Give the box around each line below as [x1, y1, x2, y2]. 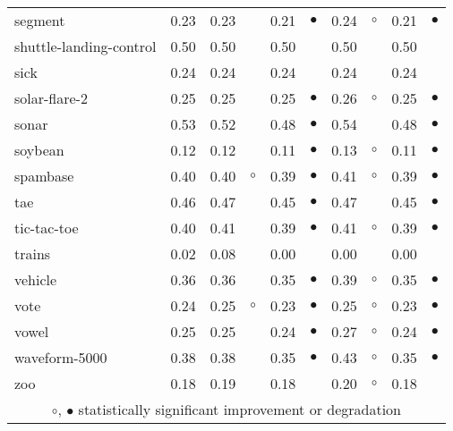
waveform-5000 [14, 347, 107, 368]
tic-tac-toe [14, 217, 79, 238]
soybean [14, 139, 64, 160]
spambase [14, 165, 74, 186]
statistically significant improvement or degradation [78, 399, 401, 419]
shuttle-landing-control [14, 36, 157, 56]
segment [14, 10, 65, 30]
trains [14, 243, 51, 264]
